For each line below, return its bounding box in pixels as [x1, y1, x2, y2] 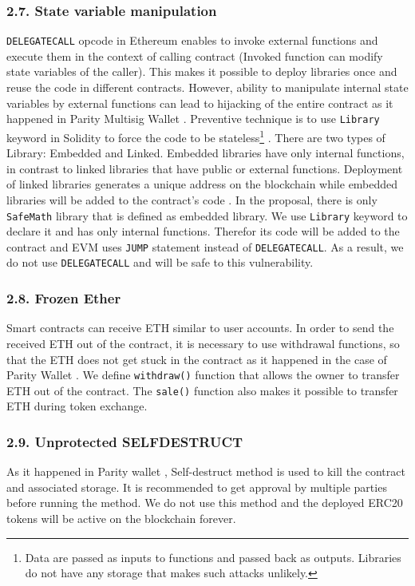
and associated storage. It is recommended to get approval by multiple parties [6, 478, 387, 495]
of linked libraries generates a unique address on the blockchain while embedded [6, 176, 398, 192]
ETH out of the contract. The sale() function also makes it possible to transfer [6, 382, 398, 398]
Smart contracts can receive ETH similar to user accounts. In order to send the [6, 319, 394, 336]
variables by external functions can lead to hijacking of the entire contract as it [6, 94, 393, 111]
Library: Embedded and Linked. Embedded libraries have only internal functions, [6, 145, 405, 161]
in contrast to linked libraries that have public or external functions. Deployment [6, 160, 403, 176]
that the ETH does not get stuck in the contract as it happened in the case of [6, 350, 387, 367]
